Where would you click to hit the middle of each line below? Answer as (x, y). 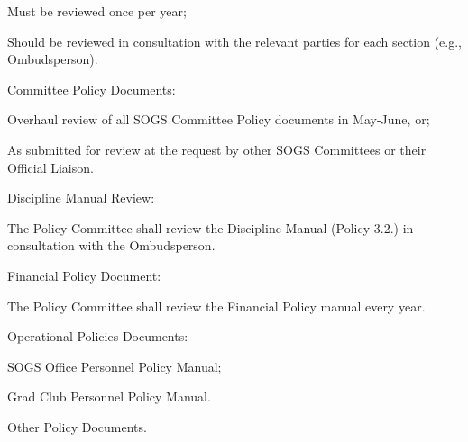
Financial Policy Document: (84, 275)
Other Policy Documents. (77, 426)
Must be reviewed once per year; (97, 11)
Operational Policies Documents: (98, 336)
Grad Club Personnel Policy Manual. (109, 397)
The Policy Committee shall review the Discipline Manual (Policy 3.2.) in (211, 227)
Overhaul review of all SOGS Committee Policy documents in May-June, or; (219, 119)
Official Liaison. (50, 167)
